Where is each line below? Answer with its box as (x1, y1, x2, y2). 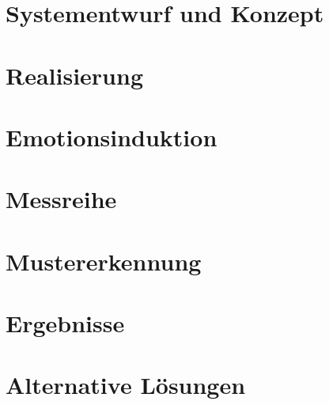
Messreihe (6, 183, 117, 215)
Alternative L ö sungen (6, 369, 246, 401)
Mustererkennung (6, 244, 202, 277)
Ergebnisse (6, 307, 125, 339)
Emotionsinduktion (6, 120, 217, 153)
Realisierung (6, 59, 143, 91)
